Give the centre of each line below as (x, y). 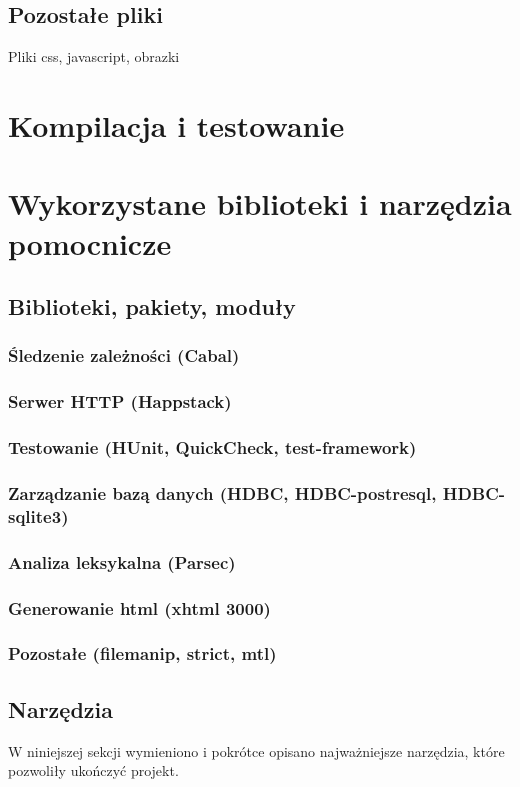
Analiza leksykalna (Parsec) (122, 561)
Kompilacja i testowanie (176, 124)
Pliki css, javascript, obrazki (94, 56)
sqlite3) (38, 515)
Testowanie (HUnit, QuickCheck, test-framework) (212, 447)
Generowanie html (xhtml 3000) (139, 607)
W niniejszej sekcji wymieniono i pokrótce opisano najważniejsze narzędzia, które (256, 750)
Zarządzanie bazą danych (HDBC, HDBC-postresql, (222, 492)
